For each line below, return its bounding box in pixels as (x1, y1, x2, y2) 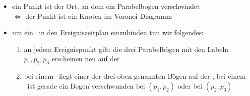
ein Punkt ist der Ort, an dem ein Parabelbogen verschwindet (12, 1, 200, 11)
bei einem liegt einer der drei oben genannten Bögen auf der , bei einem (24, 71, 246, 81)
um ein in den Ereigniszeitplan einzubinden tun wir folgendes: (12, 27, 204, 38)
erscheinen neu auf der (51, 53, 120, 64)
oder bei (177, 80, 202, 91)
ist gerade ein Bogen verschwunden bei (27, 80, 145, 91)
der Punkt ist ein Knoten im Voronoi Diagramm (25, 10, 172, 21)
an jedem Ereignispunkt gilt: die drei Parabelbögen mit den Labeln (24, 44, 229, 54)
